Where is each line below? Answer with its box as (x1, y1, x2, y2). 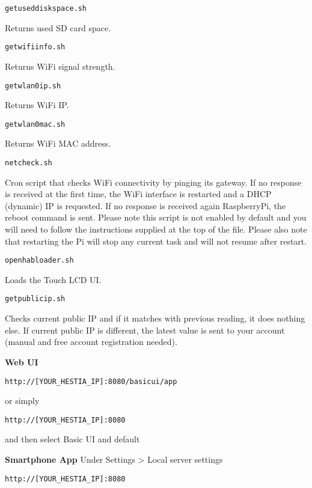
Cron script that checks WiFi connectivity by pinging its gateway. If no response (5, 175, 302, 188)
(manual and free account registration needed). (5, 335, 177, 348)
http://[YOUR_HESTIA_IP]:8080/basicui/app (5, 377, 177, 386)
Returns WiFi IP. (5, 99, 69, 111)
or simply (5, 394, 40, 407)
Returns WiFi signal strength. (5, 59, 115, 72)
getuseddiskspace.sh (5, 4, 87, 13)
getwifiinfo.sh (5, 43, 66, 52)
